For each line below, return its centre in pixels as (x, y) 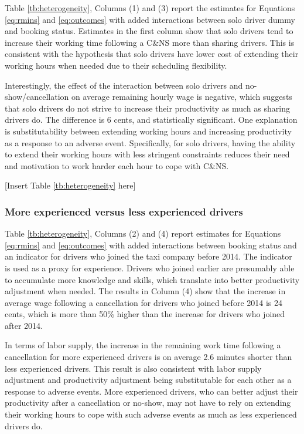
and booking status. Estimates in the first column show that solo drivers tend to (149, 31)
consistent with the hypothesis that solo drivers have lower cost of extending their (152, 54)
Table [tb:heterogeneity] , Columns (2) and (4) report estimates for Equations (143, 233)
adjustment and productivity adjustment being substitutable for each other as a (148, 380)
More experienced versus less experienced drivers (124, 211)
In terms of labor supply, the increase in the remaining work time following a (143, 345)
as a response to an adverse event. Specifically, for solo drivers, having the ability (150, 142)
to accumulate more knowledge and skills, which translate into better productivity (152, 279)
